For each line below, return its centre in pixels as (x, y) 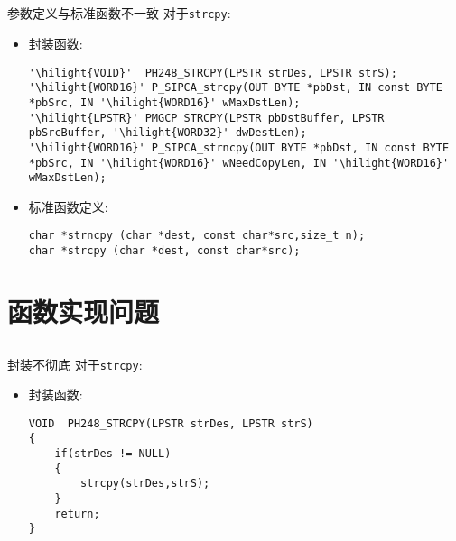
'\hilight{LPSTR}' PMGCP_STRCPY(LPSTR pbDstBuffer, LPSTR (206, 118)
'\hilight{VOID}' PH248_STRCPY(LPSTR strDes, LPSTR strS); (213, 73)
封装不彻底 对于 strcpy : (75, 364)
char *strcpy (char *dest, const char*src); (164, 251)
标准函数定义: (68, 206)
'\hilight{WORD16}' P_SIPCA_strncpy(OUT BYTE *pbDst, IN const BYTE (239, 147)
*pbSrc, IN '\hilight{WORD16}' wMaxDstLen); (164, 102)
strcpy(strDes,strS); (145, 484)
